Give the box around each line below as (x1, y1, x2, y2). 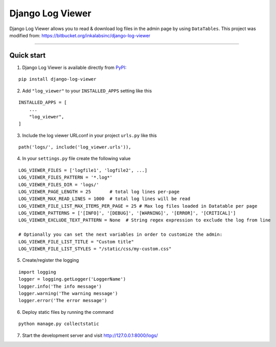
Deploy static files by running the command (22, 309, 114, 315)
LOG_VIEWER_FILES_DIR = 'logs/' (18, 182, 99, 187)
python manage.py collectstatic (18, 321, 99, 327)
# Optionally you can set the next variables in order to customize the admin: (18, 232, 223, 237)
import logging (18, 269, 57, 275)
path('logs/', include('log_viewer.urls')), (18, 144, 132, 150)
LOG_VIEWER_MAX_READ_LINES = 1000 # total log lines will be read (18, 196, 190, 202)
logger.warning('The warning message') (18, 291, 118, 296)
